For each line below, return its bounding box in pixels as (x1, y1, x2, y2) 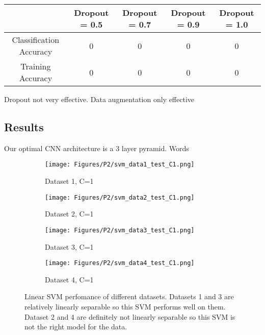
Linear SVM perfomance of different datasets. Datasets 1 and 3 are (24, 291, 234, 302)
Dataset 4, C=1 (45, 274, 94, 284)
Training (20, 60, 51, 72)
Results (4, 118, 44, 134)
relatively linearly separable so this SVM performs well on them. (24, 301, 226, 312)
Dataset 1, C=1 (45, 176, 94, 186)
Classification (12, 34, 60, 45)
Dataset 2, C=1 (45, 208, 94, 219)
